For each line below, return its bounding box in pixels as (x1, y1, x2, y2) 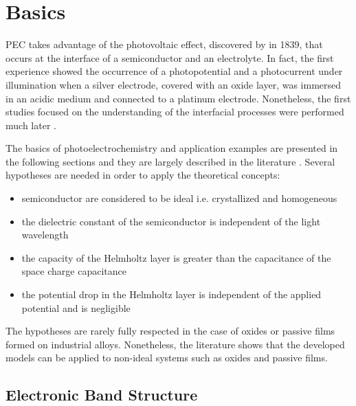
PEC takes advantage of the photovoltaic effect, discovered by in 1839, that (5, 37, 323, 52)
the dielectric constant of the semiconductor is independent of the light (21, 214, 321, 228)
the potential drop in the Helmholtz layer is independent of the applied (21, 287, 322, 302)
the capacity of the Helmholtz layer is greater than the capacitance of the (21, 250, 331, 264)
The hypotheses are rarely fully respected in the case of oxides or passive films (5, 324, 335, 338)
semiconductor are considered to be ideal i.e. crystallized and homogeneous (21, 191, 337, 205)
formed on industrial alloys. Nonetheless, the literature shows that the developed (5, 337, 345, 351)
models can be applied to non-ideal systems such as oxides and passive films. (5, 350, 328, 365)
